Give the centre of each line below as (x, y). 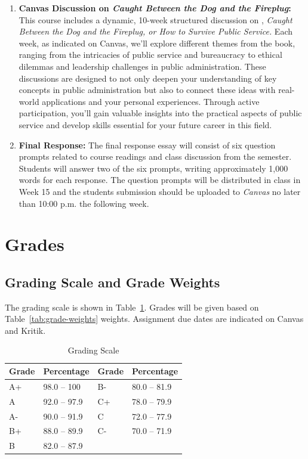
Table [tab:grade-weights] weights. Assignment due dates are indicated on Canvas (154, 319)
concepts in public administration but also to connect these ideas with (147, 90)
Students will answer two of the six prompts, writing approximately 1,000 (153, 168)
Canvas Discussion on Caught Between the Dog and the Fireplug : (155, 8)
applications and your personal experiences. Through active (151, 101)
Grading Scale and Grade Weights (113, 282)
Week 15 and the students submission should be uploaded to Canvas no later (160, 191)
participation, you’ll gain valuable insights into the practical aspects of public (160, 113)
